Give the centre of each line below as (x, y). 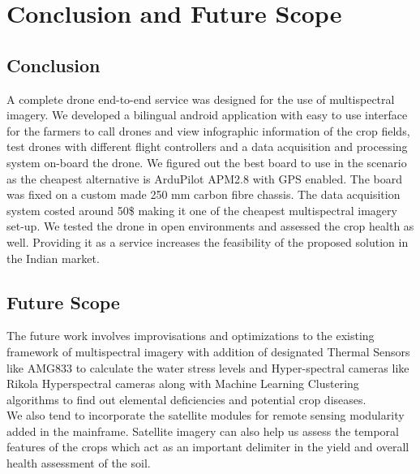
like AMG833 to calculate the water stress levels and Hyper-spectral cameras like (208, 367)
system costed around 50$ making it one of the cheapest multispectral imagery (202, 210)
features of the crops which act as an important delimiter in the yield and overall (208, 447)
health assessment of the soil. (79, 463)
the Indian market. (53, 258)
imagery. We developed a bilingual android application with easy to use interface (207, 115)
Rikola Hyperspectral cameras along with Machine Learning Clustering (183, 384)
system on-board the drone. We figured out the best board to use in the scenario (207, 162)
